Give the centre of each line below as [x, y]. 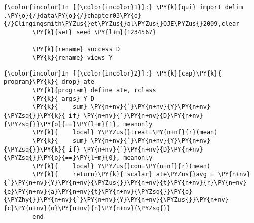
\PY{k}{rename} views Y [72, 58]
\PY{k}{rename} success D [76, 49]
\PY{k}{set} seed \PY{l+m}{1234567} [94, 32]
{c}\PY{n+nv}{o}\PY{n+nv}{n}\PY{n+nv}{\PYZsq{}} [87, 209]
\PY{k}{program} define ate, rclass [94, 90]
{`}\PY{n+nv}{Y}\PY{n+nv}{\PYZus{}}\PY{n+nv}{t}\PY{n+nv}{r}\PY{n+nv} [125, 183]
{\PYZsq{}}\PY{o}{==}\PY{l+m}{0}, [62, 158]
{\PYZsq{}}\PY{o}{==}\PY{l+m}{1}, [62, 124]
